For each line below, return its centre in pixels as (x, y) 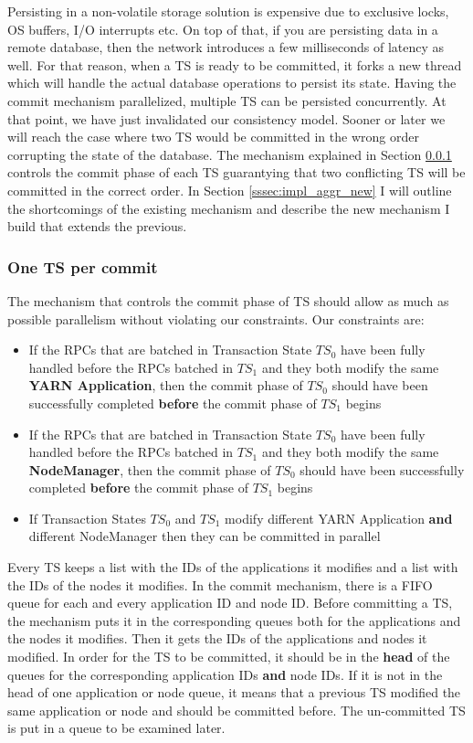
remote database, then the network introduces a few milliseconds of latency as (226, 47)
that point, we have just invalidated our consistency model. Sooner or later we (226, 118)
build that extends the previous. (97, 226)
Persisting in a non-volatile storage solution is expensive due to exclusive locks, (228, 11)
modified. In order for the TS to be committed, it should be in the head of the (229, 657)
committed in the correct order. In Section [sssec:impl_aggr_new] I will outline (230, 190)
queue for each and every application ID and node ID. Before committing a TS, (230, 603)
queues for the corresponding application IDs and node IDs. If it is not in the (225, 674)
